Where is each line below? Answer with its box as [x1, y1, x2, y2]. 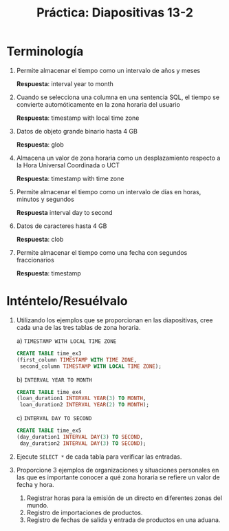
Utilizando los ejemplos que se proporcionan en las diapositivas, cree [16, 315, 213, 324]
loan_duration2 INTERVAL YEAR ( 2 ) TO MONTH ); [19, 402, 149, 408]
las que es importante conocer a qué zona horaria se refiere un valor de [16, 473, 221, 481]
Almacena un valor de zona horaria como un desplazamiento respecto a [16, 154, 221, 162]
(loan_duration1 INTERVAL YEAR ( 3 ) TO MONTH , [16, 395, 146, 402]
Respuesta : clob [16, 235, 64, 243]
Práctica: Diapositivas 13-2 [36, 5, 194, 21]
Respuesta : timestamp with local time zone [16, 114, 140, 122]
